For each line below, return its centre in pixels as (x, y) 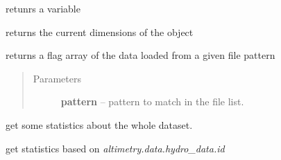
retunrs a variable (43, 8)
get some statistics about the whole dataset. (99, 124)
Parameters (57, 78)
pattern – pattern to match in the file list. (152, 101)
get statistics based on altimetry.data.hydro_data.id (115, 148)
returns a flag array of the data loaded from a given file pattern (140, 55)
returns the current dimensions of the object (100, 32)
